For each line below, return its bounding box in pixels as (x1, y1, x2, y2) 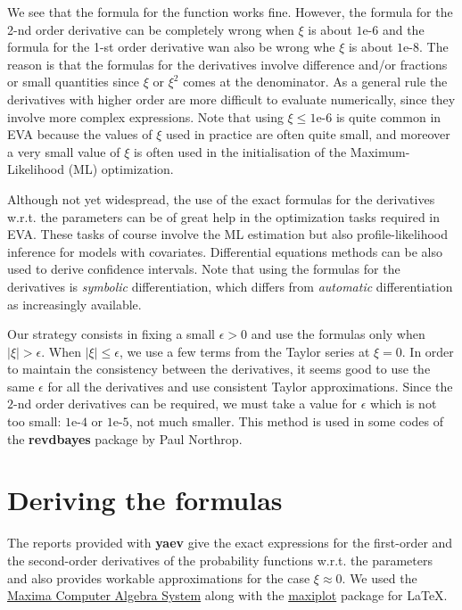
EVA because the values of (7, 125, 153, 144)
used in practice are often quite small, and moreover (165, 125, 450, 144)
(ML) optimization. (68, 160, 174, 178)
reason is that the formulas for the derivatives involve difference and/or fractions (7, 54, 448, 73)
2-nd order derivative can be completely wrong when (7, 20, 294, 38)
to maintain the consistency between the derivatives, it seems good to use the (7, 359, 431, 378)
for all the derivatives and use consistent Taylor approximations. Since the (47, 376, 453, 395)
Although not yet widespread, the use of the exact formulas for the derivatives (7, 189, 435, 208)
